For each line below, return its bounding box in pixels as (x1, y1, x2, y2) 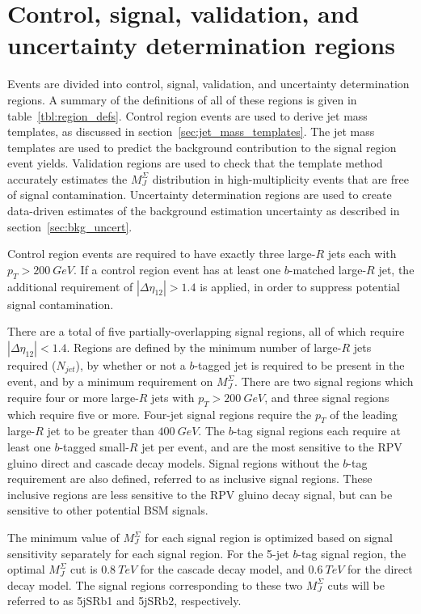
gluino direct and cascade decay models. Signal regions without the (7, 454, 339, 471)
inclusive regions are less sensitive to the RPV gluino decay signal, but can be (7, 485, 393, 502)
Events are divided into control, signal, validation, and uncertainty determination (7, 75, 410, 92)
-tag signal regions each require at (233, 422, 401, 439)
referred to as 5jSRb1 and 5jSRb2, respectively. (7, 592, 242, 609)
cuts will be (327, 576, 385, 593)
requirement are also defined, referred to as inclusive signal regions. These (7, 470, 373, 487)
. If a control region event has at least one (74, 260, 281, 277)
